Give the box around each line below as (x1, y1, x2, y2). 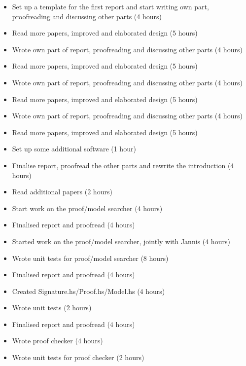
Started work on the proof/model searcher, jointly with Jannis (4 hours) (12, 236, 230, 246)
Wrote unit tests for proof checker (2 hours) (12, 352, 144, 363)
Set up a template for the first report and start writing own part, (12, 1, 209, 11)
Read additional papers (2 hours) (12, 186, 112, 197)
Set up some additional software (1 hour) (12, 144, 136, 154)
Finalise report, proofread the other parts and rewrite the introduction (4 (12, 160, 234, 170)
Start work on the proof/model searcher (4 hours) (12, 203, 163, 213)
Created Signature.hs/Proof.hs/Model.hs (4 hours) (12, 286, 165, 296)
